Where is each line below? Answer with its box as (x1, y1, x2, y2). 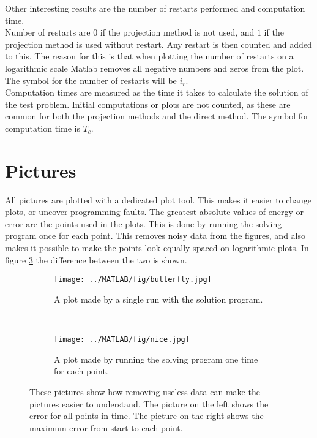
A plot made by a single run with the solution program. (54, 292, 263, 305)
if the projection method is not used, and (100, 26, 255, 39)
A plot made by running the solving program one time (54, 352, 258, 365)
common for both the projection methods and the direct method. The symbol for (5, 110, 309, 123)
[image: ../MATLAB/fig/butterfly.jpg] (54, 275, 212, 284)
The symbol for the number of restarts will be (5, 74, 177, 86)
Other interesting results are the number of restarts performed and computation (5, 2, 305, 14)
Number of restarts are (5, 26, 91, 39)
